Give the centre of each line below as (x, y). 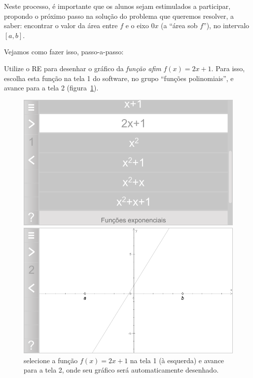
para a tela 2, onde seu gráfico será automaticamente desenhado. (121, 370)
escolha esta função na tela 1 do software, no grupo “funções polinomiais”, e (119, 78)
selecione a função (51, 360)
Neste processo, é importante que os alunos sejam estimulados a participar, (117, 6)
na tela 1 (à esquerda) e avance (177, 360)
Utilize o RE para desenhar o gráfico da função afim (83, 68)
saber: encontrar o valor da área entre (61, 25)
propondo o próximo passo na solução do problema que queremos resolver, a (119, 16)
